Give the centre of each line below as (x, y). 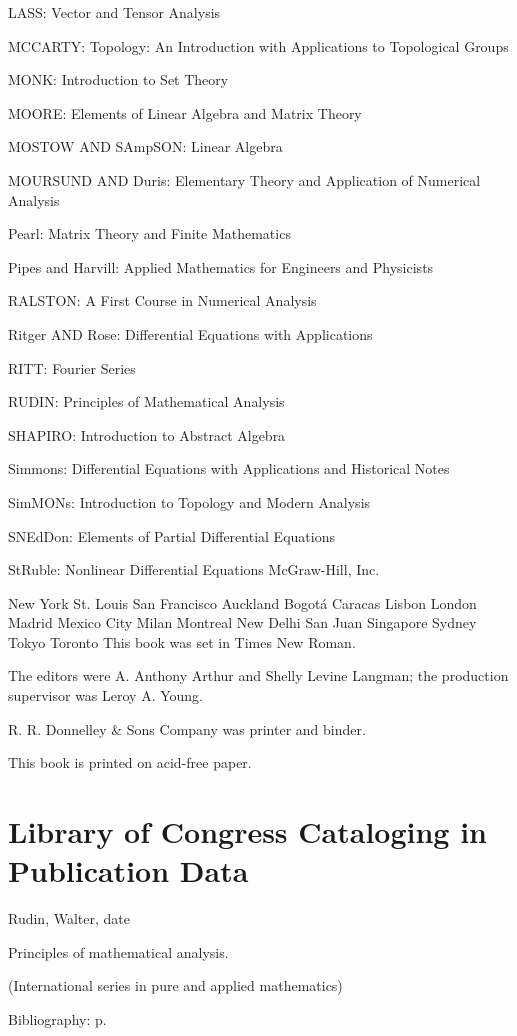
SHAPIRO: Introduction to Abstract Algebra (147, 434)
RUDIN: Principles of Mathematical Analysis (146, 401)
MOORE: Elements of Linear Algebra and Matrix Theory (185, 112)
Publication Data (128, 870)
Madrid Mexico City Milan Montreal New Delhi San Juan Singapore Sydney (242, 622)
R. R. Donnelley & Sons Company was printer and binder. (187, 728)
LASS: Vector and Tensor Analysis (114, 12)
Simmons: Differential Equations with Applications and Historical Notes (229, 468)
